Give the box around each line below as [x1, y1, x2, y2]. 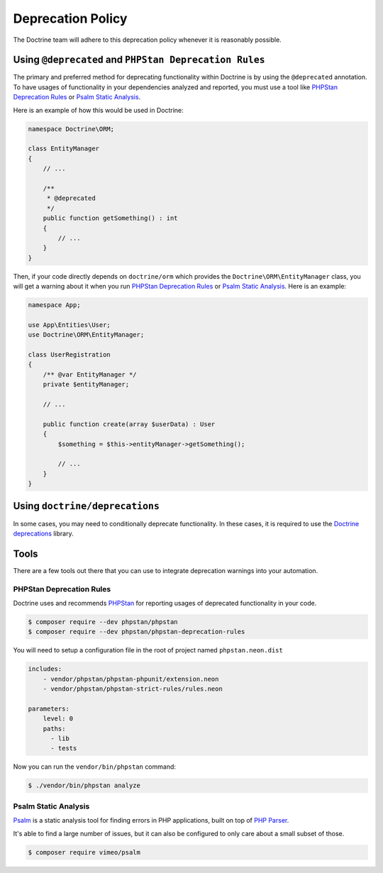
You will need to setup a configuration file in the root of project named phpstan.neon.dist [13, 646, 283, 655]
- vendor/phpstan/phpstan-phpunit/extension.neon [43, 674, 219, 683]
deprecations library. [13, 529, 74, 538]
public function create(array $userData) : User [43, 420, 216, 428]
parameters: [28, 704, 70, 713]
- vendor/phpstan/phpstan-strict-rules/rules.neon [43, 685, 223, 693]
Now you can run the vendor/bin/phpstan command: [13, 762, 177, 771]
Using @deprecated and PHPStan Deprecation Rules [13, 54, 265, 66]
